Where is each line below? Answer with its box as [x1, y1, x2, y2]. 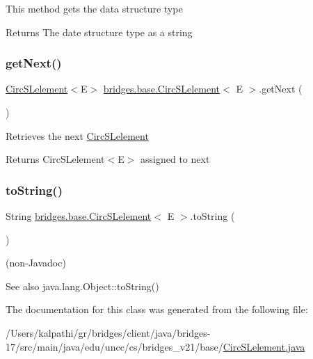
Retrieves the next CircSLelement [6, 128, 149, 143]
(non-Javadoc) [6, 255, 66, 270]
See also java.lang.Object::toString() [6, 278, 159, 293]
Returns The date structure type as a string [6, 24, 193, 39]
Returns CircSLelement [6, 152, 105, 166]
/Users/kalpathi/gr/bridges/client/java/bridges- [6, 325, 211, 340]
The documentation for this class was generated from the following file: [6, 302, 308, 317]
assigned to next [141, 152, 210, 166]
